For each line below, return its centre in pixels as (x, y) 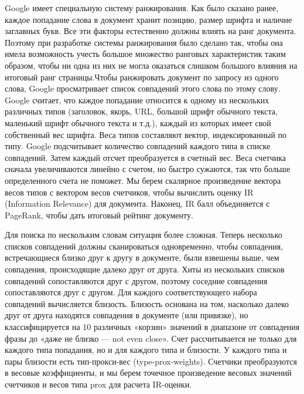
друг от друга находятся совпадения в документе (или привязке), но (127, 315)
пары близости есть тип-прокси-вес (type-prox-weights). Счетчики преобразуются (151, 361)
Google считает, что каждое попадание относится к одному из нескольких (137, 100)
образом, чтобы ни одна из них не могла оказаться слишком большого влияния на (151, 65)
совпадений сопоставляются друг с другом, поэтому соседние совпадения (136, 280)
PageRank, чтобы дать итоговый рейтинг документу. (99, 215)
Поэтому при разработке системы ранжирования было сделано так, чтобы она (144, 42)
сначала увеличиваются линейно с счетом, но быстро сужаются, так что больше (148, 169)
